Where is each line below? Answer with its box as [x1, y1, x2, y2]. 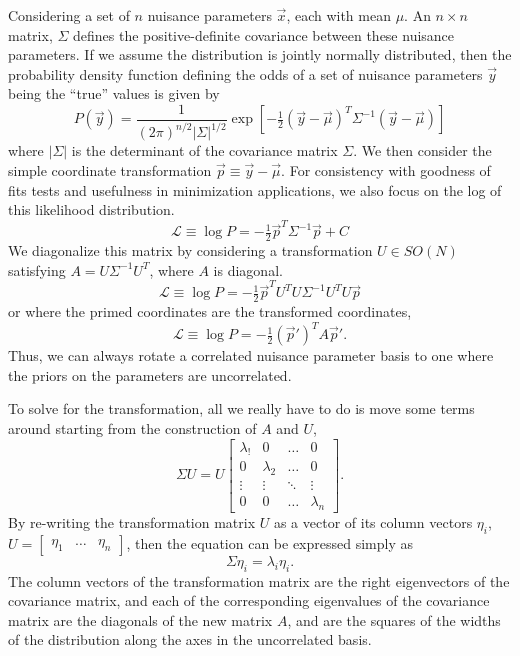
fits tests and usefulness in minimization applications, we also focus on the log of [8, 179, 502, 200]
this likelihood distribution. [8, 199, 175, 220]
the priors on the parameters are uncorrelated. [8, 364, 292, 385]
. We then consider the [353, 140, 492, 161]
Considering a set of [8, 5, 130, 25]
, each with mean [286, 5, 391, 25]
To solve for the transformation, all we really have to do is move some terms [8, 398, 475, 419]
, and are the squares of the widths [287, 609, 501, 630]
